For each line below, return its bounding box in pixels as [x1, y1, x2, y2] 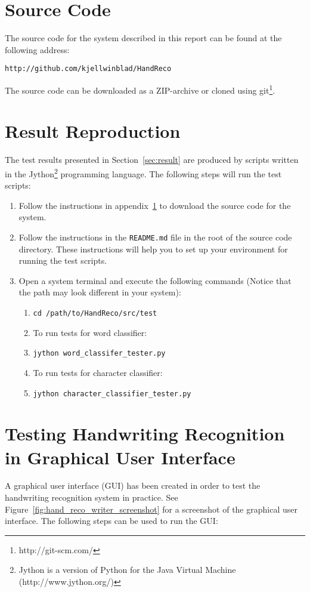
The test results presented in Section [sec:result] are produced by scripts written [5, 153, 299, 166]
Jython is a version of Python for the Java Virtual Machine [18, 563, 236, 576]
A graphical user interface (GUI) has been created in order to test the [5, 479, 261, 492]
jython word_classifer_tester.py [33, 349, 166, 358]
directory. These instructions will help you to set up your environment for [18, 242, 288, 255]
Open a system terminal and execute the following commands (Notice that [18, 274, 292, 286]
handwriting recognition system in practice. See [5, 491, 178, 504]
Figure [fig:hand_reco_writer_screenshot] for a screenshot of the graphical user [5, 502, 297, 515]
